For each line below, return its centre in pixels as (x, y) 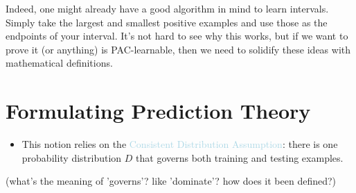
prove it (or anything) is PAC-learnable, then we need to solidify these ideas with (178, 49)
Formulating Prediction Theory (158, 111)
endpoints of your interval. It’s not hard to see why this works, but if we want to (177, 36)
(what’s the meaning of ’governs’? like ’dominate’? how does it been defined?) (171, 181)
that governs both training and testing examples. (240, 157)
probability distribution (72, 157)
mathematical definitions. (59, 63)
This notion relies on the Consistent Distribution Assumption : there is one (180, 144)
